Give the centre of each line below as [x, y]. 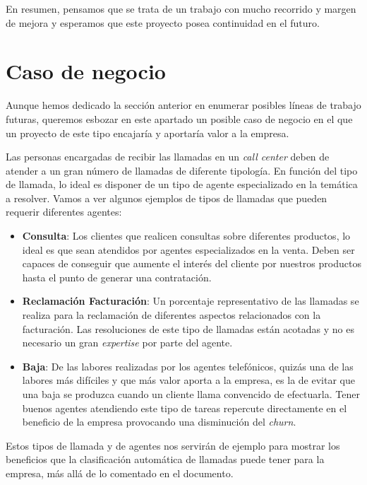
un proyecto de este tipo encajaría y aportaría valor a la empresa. [148, 133]
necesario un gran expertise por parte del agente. [127, 343]
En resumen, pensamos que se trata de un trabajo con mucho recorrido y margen [181, 8]
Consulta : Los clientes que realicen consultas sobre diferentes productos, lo [186, 236]
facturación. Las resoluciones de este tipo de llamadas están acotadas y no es [188, 328]
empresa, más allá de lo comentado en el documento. [120, 473]
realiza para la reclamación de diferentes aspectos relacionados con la [172, 315]
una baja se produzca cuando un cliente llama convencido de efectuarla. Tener [191, 394]
